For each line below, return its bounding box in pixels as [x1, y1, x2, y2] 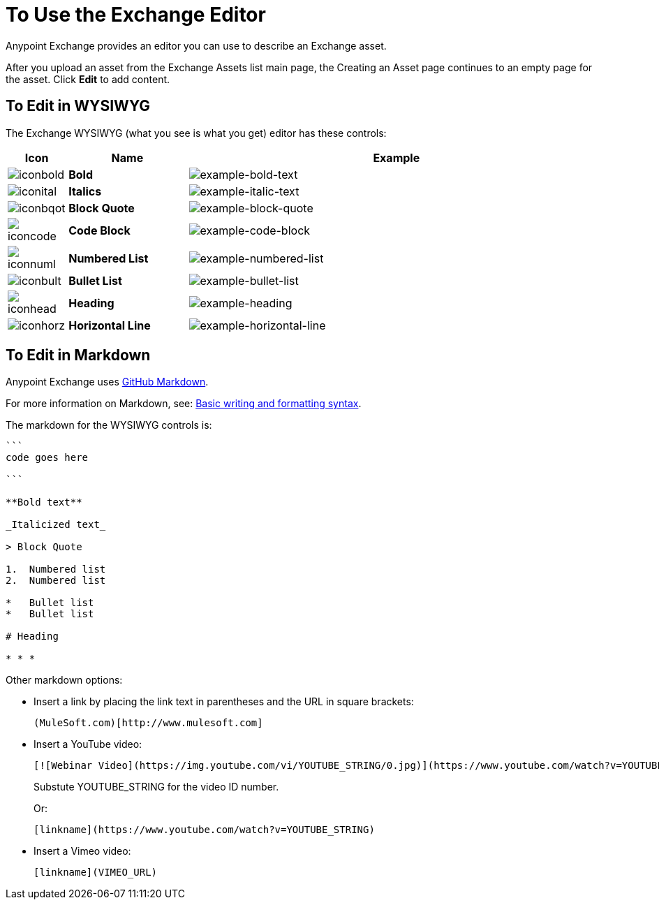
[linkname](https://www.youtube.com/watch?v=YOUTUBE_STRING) [34, 824, 375, 836]
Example [373, 150, 420, 165]
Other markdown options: [6, 674, 123, 686]
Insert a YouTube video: [34, 738, 142, 751]
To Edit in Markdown [6, 346, 151, 365]
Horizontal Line [68, 318, 151, 332]
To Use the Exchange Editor [6, 3, 266, 27]
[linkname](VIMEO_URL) [34, 867, 158, 878]
